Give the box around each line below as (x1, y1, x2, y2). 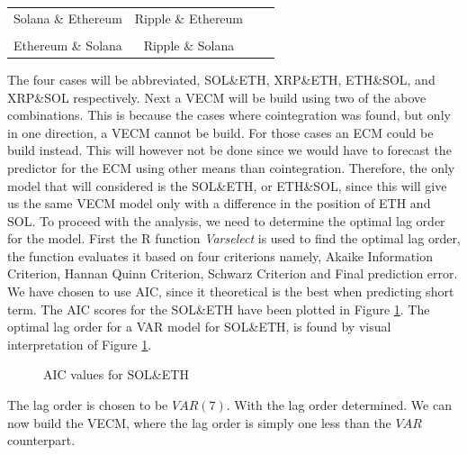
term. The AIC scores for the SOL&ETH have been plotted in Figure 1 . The (7, 299, 430, 318)
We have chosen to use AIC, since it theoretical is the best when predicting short (7, 282, 454, 301)
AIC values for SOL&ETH (43, 365, 189, 384)
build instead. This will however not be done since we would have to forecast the (7, 141, 452, 159)
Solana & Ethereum (13, 8, 122, 27)
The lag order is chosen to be (7, 396, 168, 414)
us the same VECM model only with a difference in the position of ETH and (7, 194, 431, 213)
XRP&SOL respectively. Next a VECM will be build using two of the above (7, 87, 427, 106)
